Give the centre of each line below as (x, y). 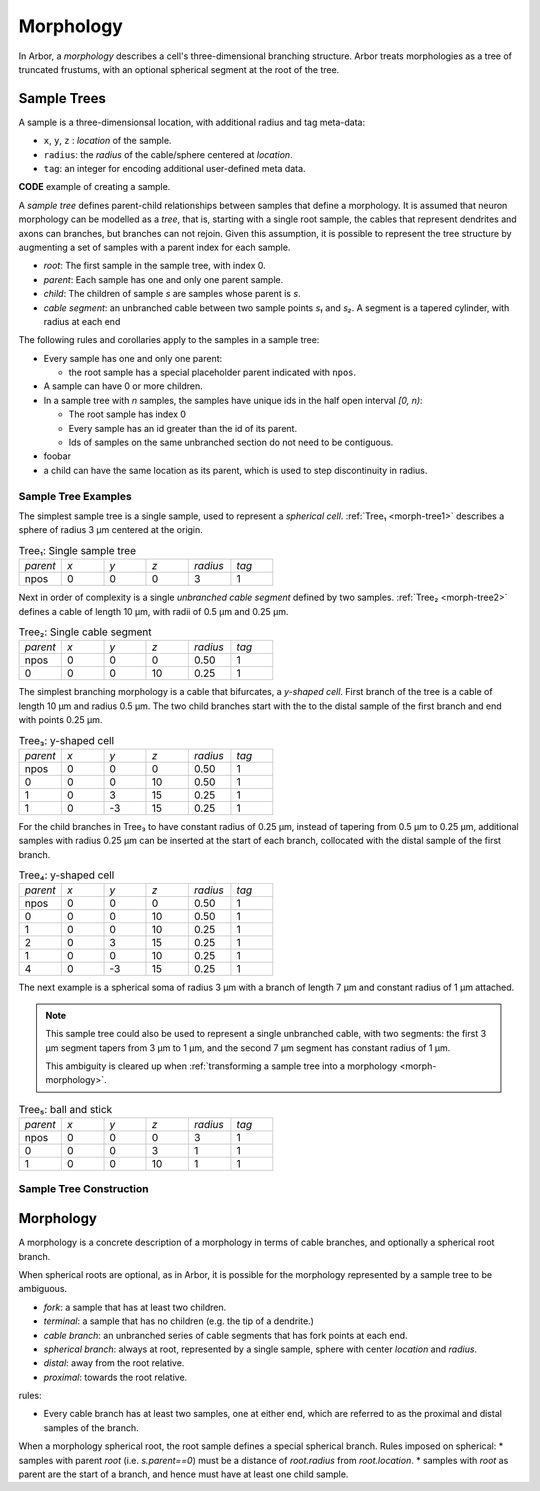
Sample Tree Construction (83, 1189)
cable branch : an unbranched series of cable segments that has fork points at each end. (226, 1335)
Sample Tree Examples (75, 496)
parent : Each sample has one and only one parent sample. (163, 279)
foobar (57, 456)
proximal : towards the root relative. (115, 1377)
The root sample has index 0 (127, 414)
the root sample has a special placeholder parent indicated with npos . (212, 372)
